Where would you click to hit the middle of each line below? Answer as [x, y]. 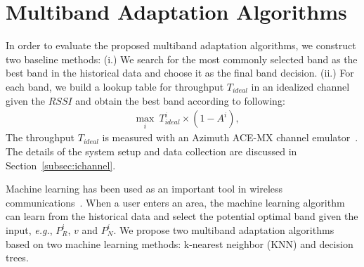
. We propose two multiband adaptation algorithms [224, 229]
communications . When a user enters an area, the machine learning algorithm [175, 202]
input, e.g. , [29, 229]
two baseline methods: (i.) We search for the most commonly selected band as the [182, 59]
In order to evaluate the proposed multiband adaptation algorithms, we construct [181, 45]
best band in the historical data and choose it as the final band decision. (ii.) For [180, 73]
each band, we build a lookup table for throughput [115, 86]
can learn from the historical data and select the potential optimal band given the [182, 216]
